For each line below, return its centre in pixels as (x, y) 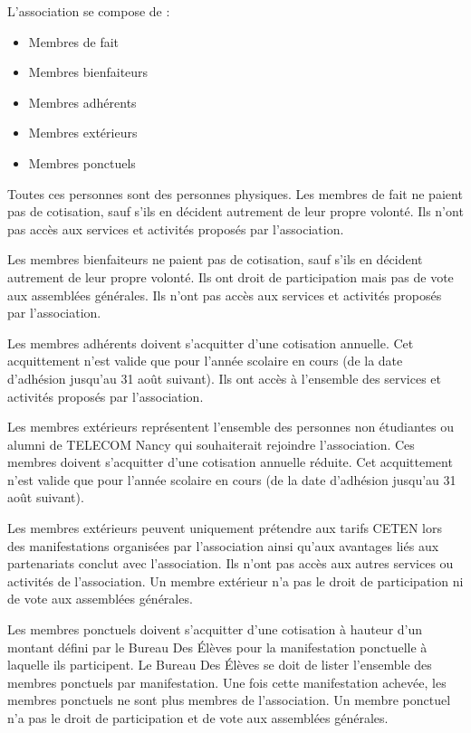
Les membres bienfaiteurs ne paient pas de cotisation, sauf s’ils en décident (215, 259)
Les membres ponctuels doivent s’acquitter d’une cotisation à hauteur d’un (215, 629)
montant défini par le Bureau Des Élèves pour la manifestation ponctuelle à (217, 647)
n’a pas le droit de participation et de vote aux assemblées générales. (198, 718)
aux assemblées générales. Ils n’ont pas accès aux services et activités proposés (225, 295)
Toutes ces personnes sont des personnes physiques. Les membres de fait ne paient (235, 193)
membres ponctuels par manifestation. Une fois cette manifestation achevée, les (227, 682)
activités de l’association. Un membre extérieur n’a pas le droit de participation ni (235, 581)
